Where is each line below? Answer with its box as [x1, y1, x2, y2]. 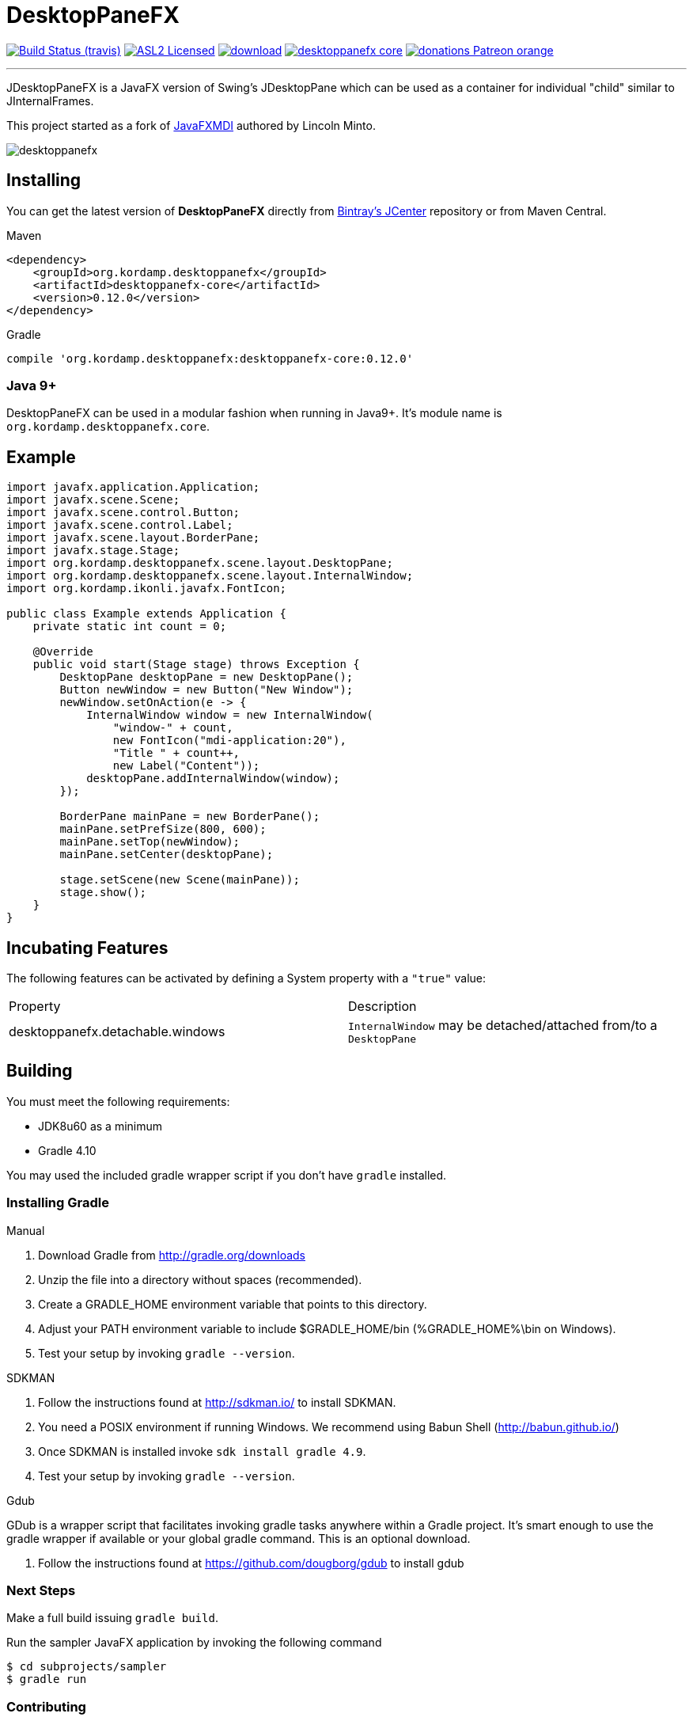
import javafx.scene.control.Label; [6, 519, 233, 532]
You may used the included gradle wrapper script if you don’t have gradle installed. [6, 1168, 447, 1182]
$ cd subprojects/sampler [6, 1660, 167, 1674]
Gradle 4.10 [38, 1143, 97, 1157]
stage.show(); [59, 886, 147, 899]
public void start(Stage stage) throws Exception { [32, 658, 360, 671]
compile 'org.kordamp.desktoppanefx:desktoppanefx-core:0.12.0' [6, 351, 414, 365]
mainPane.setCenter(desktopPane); [59, 848, 274, 861]
